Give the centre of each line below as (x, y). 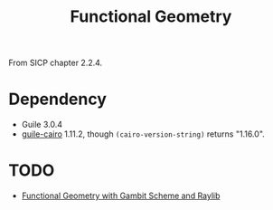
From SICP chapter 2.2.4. (56, 63)
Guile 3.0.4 (42, 125)
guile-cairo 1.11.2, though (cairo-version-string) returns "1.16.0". (143, 134)
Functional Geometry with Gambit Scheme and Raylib (121, 196)
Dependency (58, 99)
